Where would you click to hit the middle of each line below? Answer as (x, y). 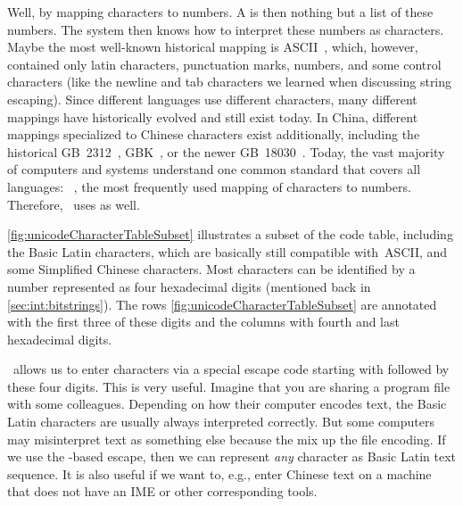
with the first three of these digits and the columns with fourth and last (203, 322)
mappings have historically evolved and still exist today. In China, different (213, 116)
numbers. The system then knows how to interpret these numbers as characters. (226, 29)
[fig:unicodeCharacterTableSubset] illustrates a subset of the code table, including (230, 234)
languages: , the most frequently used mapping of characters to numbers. (209, 186)
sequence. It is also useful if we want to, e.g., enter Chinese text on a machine (219, 473)
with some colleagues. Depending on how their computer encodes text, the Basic (227, 404)
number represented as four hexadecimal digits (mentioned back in (189, 286)
